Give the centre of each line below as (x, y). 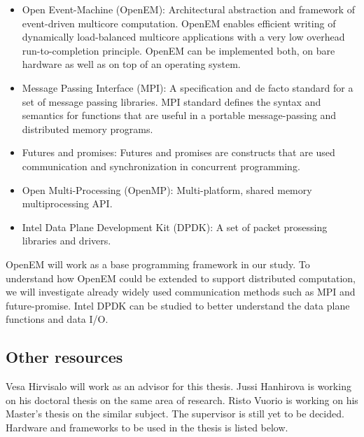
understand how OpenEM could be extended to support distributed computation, (181, 278)
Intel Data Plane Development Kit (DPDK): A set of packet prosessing (175, 227)
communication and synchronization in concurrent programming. (161, 166)
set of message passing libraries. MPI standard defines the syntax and (171, 101)
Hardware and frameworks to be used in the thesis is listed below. (147, 427)
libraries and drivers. (66, 241)
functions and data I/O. (57, 319)
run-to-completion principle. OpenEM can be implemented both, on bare (178, 50)
